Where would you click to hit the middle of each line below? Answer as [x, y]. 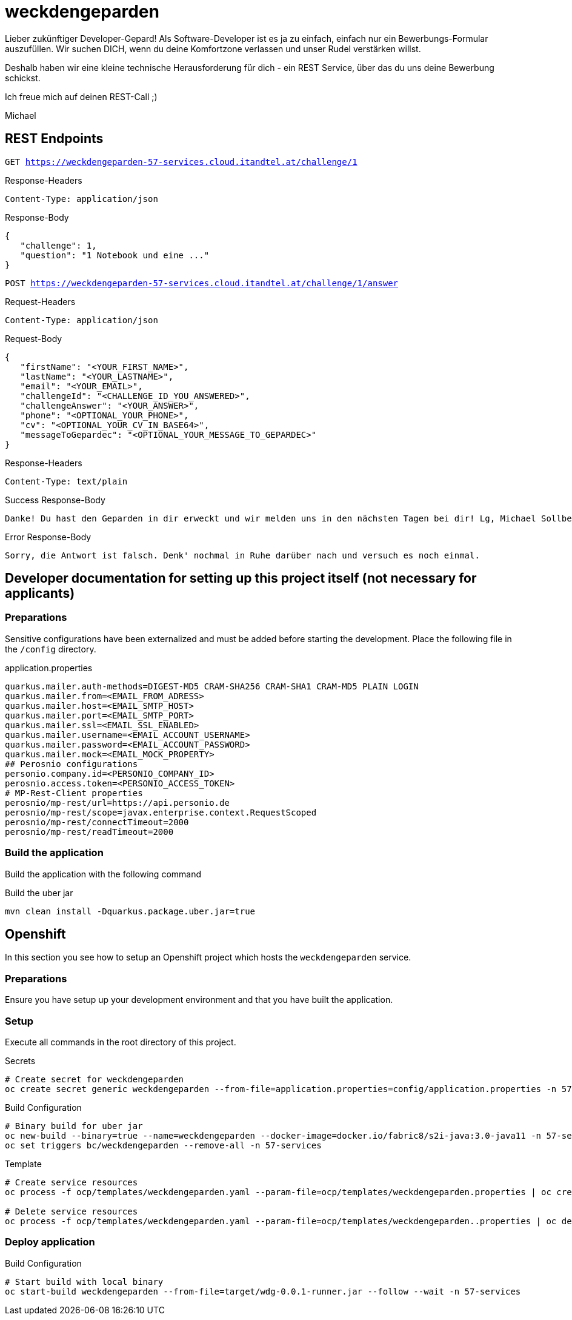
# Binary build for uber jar [74, 1126]
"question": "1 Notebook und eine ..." [115, 255]
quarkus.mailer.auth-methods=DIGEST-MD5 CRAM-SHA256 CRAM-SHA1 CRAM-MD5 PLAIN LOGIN [212, 686]
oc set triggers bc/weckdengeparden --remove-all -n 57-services [163, 1145]
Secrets [20, 1060]
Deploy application [50, 1242]
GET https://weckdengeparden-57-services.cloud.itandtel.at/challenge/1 [181, 162]
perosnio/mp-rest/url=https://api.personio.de [117, 802]
